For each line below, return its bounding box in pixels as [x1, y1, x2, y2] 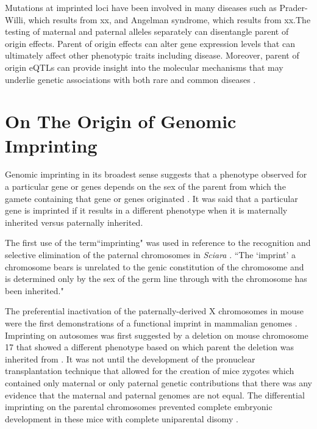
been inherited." [5, 284, 64, 297]
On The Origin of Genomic [5, 109, 237, 134]
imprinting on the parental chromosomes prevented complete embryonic [5, 400, 272, 413]
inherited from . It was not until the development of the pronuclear [5, 352, 255, 365]
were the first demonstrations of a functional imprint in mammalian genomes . [5, 317, 297, 329]
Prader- [279, 1, 308, 13]
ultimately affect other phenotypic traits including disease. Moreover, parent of [5, 49, 299, 62]
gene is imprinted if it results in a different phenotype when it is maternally [5, 204, 288, 217]
